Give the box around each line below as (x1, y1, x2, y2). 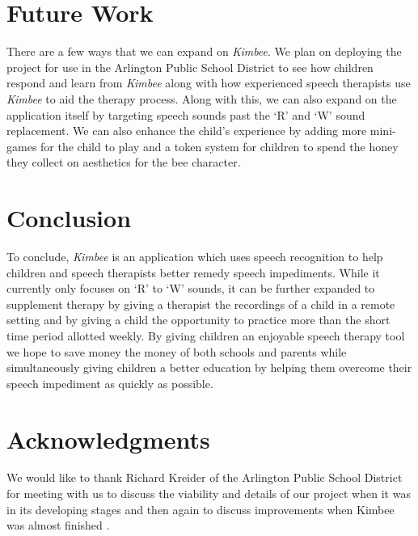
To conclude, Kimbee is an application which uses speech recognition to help (6, 248, 383, 264)
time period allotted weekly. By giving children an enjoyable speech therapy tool (6, 327, 405, 344)
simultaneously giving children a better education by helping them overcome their (6, 359, 412, 376)
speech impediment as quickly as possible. (6, 374, 213, 391)
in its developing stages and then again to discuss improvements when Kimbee (6, 500, 395, 517)
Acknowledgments (6, 422, 210, 455)
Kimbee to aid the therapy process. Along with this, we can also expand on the (6, 90, 397, 107)
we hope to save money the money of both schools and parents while (6, 343, 347, 360)
